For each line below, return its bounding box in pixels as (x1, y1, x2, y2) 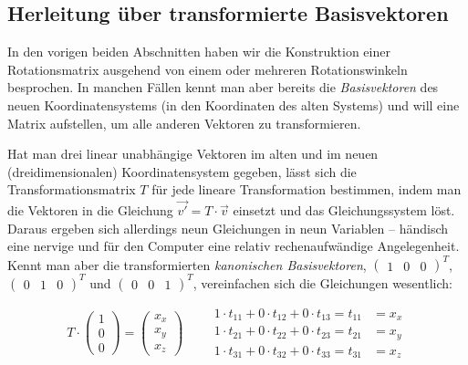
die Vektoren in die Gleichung (7, 201, 173, 220)
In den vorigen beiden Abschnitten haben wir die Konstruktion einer (7, 42, 390, 61)
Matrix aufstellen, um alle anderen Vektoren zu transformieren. (7, 113, 361, 132)
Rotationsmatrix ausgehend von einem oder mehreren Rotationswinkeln (7, 59, 408, 78)
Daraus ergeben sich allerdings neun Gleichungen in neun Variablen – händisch (7, 218, 449, 237)
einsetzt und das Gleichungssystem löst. (233, 201, 455, 220)
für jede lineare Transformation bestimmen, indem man (151, 180, 462, 199)
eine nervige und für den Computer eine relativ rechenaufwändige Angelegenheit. (7, 236, 460, 255)
